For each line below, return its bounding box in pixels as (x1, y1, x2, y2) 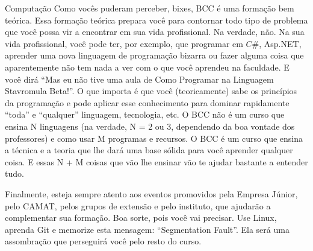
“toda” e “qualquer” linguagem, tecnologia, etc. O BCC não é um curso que (5, 108, 285, 121)
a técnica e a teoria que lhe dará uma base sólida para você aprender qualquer (5, 144, 293, 156)
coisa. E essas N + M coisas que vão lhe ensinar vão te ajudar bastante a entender (5, 155, 308, 168)
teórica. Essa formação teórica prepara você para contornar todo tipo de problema (5, 13, 308, 26)
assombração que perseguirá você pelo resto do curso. (5, 235, 202, 247)
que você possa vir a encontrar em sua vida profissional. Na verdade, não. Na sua (5, 25, 305, 38)
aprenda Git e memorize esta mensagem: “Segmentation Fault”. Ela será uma (5, 223, 290, 235)
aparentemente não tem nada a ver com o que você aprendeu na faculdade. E (5, 60, 290, 73)
